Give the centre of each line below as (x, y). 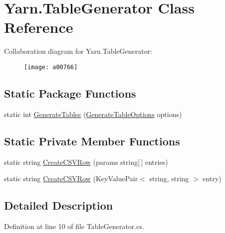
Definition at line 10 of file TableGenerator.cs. (74, 226)
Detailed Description (59, 205)
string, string (169, 178)
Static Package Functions (70, 93)
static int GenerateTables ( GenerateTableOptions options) (93, 114)
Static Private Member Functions (92, 141)
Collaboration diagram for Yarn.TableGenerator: (78, 51)
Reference (39, 27)
